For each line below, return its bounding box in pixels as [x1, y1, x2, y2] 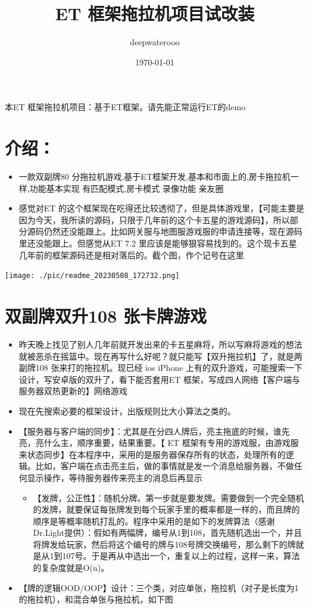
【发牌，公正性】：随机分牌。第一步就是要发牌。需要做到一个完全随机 [33, 491, 304, 504]
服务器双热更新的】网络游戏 [18, 385, 127, 397]
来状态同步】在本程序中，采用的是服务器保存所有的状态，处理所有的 [18, 448, 286, 460]
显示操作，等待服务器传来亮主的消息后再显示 [27, 471, 202, 483]
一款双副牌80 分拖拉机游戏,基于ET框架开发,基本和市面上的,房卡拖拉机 [18, 170, 291, 183]
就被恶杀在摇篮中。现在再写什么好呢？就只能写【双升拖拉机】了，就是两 [18, 349, 302, 362]
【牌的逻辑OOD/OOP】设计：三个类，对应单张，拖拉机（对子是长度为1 [18, 581, 299, 594]
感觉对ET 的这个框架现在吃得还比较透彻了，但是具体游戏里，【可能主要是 [18, 202, 305, 214]
